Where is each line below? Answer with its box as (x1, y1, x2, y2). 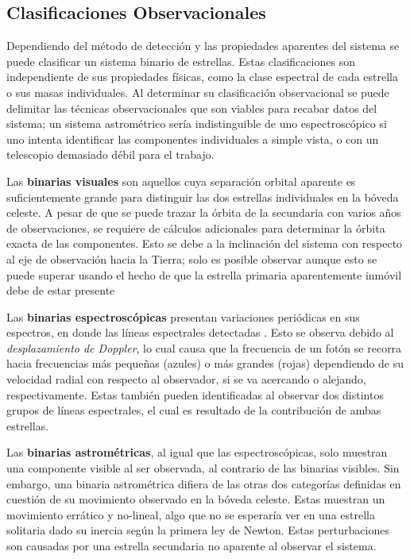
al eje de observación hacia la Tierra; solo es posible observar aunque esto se (6, 250, 377, 267)
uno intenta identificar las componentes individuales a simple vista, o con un (6, 130, 379, 147)
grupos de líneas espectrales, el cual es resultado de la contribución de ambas (6, 402, 381, 418)
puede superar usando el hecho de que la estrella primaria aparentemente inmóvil (6, 266, 402, 283)
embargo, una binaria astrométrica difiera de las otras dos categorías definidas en (6, 475, 401, 492)
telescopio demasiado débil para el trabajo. (6, 146, 215, 163)
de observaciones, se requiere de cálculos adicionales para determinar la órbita (6, 219, 385, 236)
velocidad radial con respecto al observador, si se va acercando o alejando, (6, 371, 366, 387)
